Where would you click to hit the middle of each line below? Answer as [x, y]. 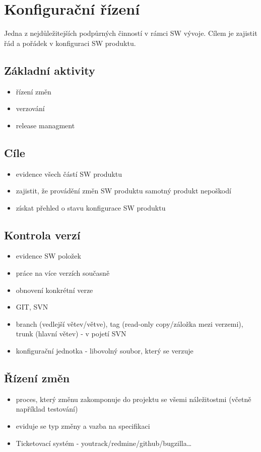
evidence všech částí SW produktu [69, 173]
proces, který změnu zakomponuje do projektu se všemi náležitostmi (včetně [134, 399]
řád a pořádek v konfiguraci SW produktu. [70, 43]
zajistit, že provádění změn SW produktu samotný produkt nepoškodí [123, 191]
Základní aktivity [50, 70]
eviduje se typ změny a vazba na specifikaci [83, 426]
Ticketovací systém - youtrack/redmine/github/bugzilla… [104, 443]
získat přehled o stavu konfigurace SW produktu [91, 207]
